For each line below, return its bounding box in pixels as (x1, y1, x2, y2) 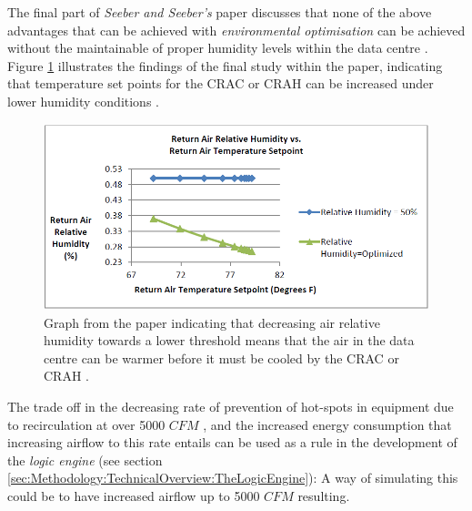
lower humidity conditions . (7, 91, 159, 110)
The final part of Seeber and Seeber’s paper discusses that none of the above (7, 3, 432, 21)
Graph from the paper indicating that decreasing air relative (44, 312, 380, 332)
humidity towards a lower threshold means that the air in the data (44, 331, 415, 350)
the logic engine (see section (7, 450, 163, 469)
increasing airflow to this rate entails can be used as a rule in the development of (7, 433, 457, 452)
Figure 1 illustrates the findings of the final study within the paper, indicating (7, 56, 443, 75)
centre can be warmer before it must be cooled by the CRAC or (44, 348, 399, 367)
